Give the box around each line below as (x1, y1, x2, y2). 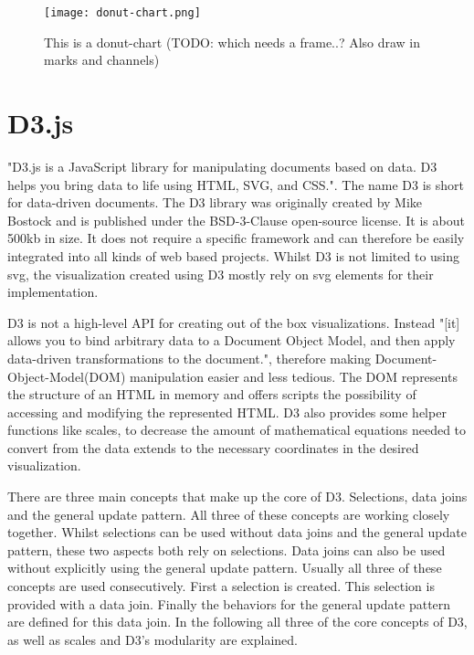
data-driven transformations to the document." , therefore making (7, 348, 372, 367)
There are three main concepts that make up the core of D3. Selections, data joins (7, 487, 468, 506)
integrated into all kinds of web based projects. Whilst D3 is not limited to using (7, 246, 460, 265)
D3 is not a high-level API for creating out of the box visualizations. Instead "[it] (7, 312, 460, 332)
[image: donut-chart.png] (44, 6, 201, 19)
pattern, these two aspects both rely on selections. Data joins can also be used (7, 540, 446, 559)
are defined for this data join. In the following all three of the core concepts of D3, (7, 612, 468, 631)
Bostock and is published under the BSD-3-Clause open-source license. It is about (7, 210, 465, 229)
